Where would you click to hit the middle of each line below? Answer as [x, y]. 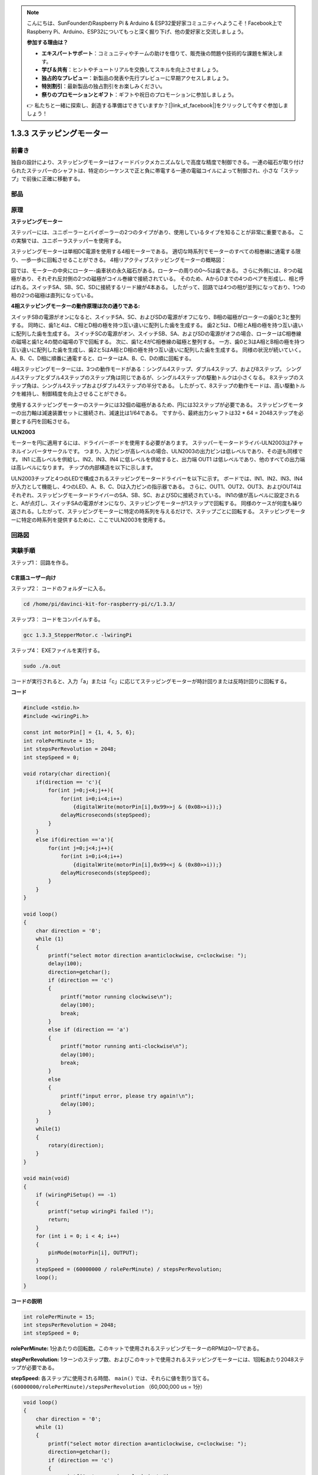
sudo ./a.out [42, 666]
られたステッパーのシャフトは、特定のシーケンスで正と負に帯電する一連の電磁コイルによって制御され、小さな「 [147, 171]
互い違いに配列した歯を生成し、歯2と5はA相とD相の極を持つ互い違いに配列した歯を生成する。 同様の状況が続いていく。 [158, 350]
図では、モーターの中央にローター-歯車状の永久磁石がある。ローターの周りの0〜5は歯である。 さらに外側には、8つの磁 [157, 270]
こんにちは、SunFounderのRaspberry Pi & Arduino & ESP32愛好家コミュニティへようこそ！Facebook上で [155, 23]
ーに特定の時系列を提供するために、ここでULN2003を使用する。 [90, 520]
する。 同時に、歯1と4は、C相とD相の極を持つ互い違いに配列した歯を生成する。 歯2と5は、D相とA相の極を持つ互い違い [157, 325]
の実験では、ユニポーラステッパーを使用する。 [68, 240]
